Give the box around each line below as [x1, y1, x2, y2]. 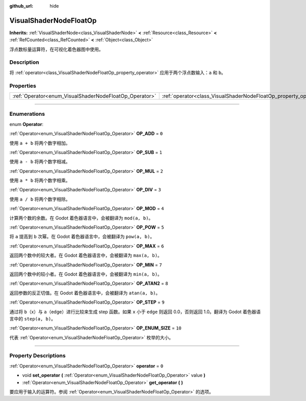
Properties [9, 82, 37, 89]
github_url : [9, 3, 33, 9]
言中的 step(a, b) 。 [9, 315, 56, 321]
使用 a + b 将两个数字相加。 [9, 140, 71, 146]
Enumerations [9, 110, 45, 117]
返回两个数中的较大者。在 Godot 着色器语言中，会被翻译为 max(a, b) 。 [9, 253, 163, 259]
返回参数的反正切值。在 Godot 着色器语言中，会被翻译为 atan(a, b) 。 [9, 290, 161, 296]
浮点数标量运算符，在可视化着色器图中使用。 [9, 46, 104, 52]
